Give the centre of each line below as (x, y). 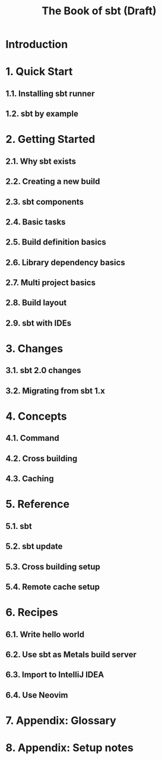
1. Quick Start (39, 72)
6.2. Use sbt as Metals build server (71, 654)
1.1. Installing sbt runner (50, 93)
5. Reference (37, 504)
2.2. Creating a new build (53, 182)
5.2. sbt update (34, 547)
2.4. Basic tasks (36, 222)
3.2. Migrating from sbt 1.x (55, 391)
